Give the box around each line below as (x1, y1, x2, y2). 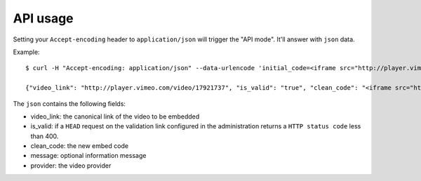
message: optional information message (30, 152, 147, 160)
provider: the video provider (30, 161, 112, 170)
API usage (13, 11, 74, 26)
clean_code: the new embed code (30, 142, 129, 150)
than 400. (30, 132, 59, 140)
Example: (13, 48, 40, 56)
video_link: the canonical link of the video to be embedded (30, 112, 200, 121)
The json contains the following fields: (13, 99, 126, 108)
